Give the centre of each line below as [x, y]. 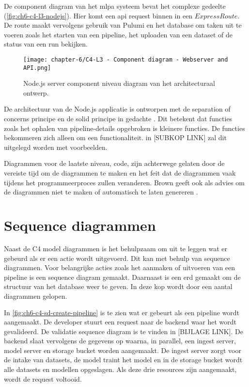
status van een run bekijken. [46, 44]
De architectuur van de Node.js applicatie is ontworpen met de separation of [117, 109]
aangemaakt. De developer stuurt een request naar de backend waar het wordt [120, 322]
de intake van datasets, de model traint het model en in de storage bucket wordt [123, 360]
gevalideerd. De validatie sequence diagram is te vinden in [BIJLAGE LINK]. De [124, 331]
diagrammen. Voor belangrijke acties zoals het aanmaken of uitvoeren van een [120, 267]
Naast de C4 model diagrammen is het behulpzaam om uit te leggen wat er [116, 248]
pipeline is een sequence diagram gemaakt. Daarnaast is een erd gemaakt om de [122, 277]
